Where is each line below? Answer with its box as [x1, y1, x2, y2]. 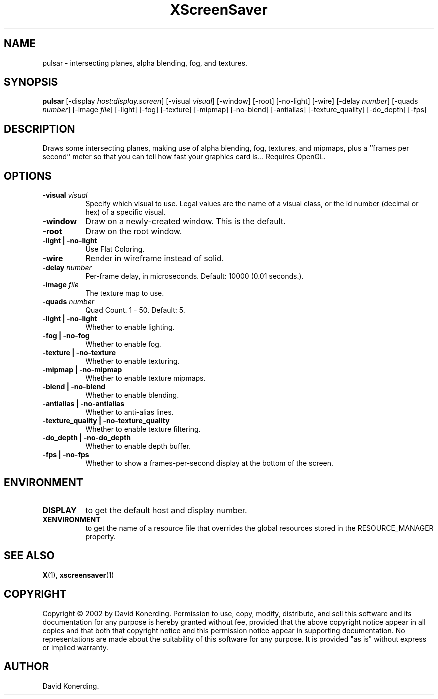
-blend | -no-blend [42, 382, 106, 391]
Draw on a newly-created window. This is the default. [85, 216, 286, 227]
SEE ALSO [4, 549, 55, 562]
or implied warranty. [42, 643, 109, 652]
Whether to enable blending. [85, 391, 179, 400]
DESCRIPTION [4, 122, 75, 135]
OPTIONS [4, 169, 52, 182]
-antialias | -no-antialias [42, 399, 125, 408]
